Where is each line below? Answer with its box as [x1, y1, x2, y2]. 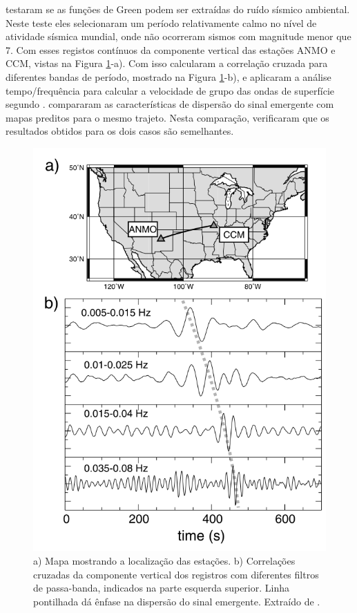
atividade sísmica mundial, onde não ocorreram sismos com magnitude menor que [6, 29, 351, 44]
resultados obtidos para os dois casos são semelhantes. [6, 124, 234, 138]
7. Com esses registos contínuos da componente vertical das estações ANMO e [6, 42, 336, 57]
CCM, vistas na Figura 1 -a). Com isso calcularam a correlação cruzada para [6, 56, 328, 70]
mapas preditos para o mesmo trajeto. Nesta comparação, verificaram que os [6, 110, 329, 124]
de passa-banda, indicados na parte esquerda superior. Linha [33, 581, 289, 595]
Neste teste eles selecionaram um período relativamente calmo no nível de [6, 15, 317, 30]
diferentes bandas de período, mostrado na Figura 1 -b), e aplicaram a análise [6, 69, 331, 84]
